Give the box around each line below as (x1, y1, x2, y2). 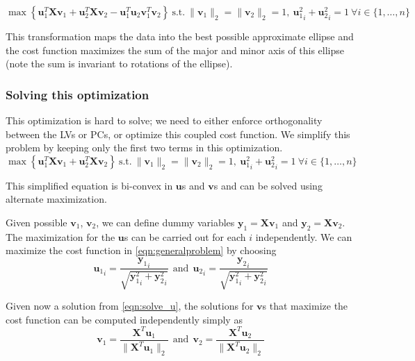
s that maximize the (262, 298, 348, 312)
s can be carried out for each (124, 229, 246, 244)
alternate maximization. (6, 192, 107, 206)
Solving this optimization (6, 85, 149, 103)
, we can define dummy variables (96, 215, 235, 229)
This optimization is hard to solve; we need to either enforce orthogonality (6, 113, 323, 127)
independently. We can (255, 229, 352, 244)
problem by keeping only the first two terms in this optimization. (6, 140, 283, 155)
